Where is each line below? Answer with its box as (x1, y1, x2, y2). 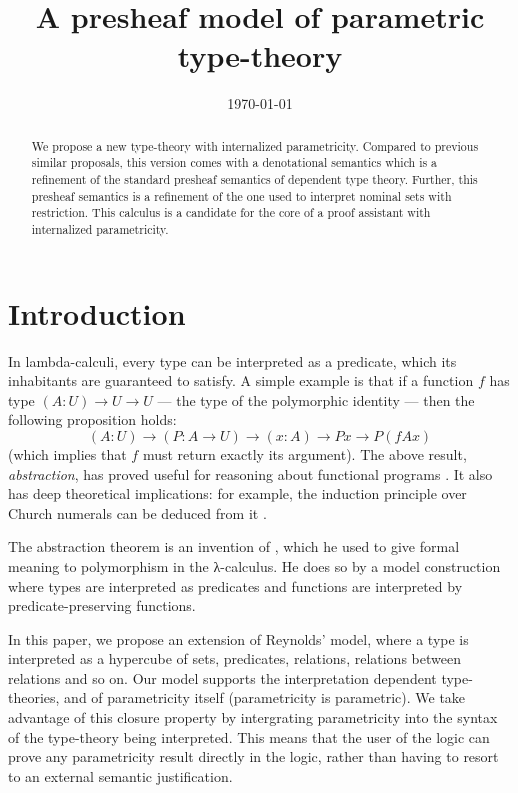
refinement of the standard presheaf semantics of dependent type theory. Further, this (31, 171, 478, 188)
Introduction (8, 292, 186, 333)
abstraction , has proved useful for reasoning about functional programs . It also (8, 463, 493, 484)
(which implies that (8, 443, 127, 464)
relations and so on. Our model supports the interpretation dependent (8, 667, 437, 688)
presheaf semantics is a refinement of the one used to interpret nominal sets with (31, 187, 452, 204)
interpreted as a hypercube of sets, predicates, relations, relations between (8, 648, 461, 669)
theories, (8, 687, 60, 708)
